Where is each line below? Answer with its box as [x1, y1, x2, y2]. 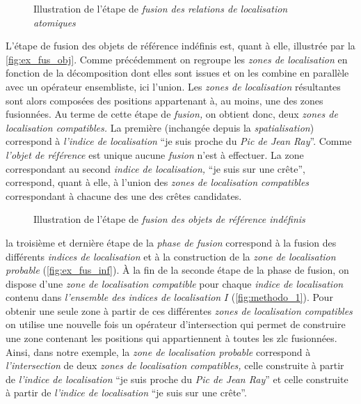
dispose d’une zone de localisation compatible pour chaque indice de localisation [6, 276, 344, 290]
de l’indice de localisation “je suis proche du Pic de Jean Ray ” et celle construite [6, 371, 348, 386]
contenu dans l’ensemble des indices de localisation [6, 290, 221, 304]
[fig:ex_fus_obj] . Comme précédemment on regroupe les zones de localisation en [6, 52, 348, 66]
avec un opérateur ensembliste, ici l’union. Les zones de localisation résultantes [6, 79, 341, 93]
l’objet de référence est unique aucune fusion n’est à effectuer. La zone [6, 147, 304, 162]
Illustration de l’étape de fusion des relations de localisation [33, 1, 288, 15]
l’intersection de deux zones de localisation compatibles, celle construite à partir [6, 358, 344, 373]
